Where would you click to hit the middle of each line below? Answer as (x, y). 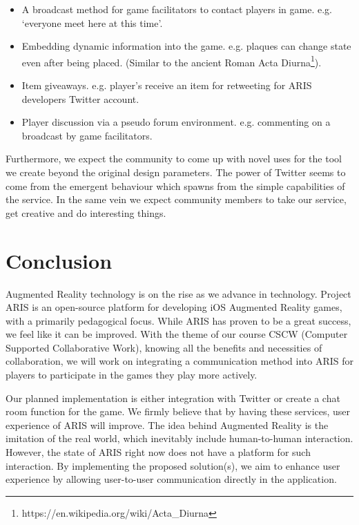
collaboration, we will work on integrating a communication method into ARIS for (179, 361)
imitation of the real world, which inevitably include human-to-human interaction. (179, 438)
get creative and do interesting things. (86, 212)
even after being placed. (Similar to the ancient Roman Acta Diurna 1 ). (172, 61)
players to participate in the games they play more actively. (132, 375)
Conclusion (59, 260)
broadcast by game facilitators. (87, 135)
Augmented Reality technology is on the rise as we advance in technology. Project (178, 293)
